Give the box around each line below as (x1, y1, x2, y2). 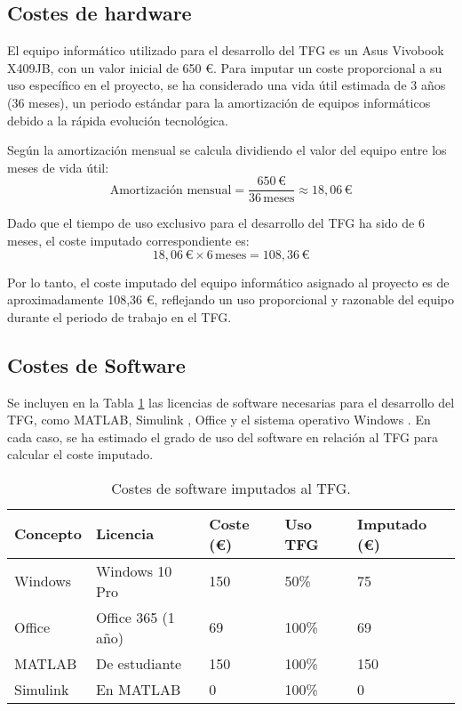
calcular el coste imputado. (7, 445, 154, 464)
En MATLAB (95, 678, 181, 699)
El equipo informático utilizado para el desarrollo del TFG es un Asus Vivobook (7, 41, 444, 60)
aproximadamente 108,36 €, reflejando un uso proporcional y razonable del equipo (7, 290, 454, 309)
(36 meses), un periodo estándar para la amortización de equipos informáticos (7, 93, 431, 111)
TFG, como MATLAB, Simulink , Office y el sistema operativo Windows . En (7, 410, 431, 429)
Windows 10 (95, 560, 172, 581)
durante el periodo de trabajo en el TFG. (7, 307, 232, 326)
